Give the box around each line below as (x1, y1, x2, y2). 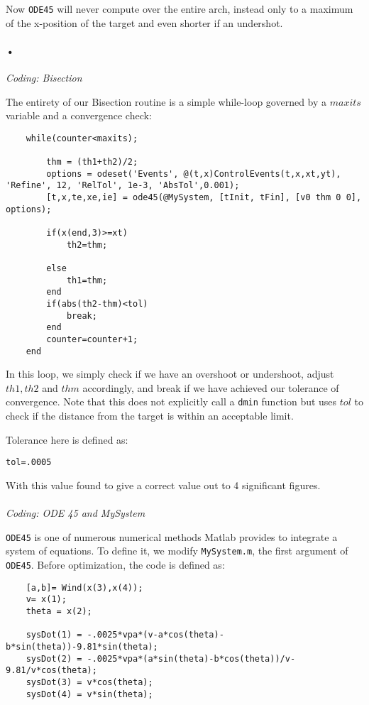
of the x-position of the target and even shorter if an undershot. (6, 15, 283, 30)
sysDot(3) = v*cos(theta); (26, 677, 153, 687)
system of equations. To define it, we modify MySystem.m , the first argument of (6, 543, 348, 558)
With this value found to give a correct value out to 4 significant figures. (6, 477, 321, 492)
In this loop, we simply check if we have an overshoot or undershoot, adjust (6, 366, 334, 381)
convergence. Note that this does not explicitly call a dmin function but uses (6, 394, 337, 409)
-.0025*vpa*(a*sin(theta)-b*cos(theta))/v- (87, 653, 296, 664)
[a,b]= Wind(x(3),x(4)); (26, 582, 143, 593)
